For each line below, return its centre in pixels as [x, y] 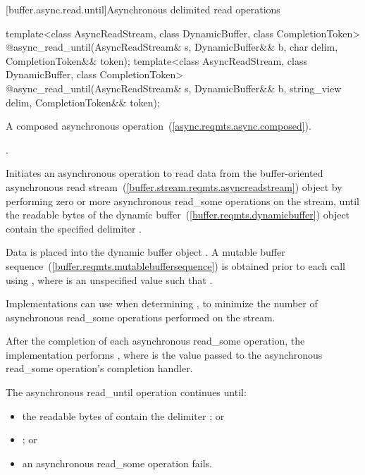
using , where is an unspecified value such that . [109, 279]
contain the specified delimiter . [74, 228]
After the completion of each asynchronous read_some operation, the [155, 341]
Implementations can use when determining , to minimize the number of [162, 303]
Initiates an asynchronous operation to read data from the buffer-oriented [165, 173]
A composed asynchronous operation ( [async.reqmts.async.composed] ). [159, 126]
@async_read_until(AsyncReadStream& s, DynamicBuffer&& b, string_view [174, 88]
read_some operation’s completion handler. [99, 368]
